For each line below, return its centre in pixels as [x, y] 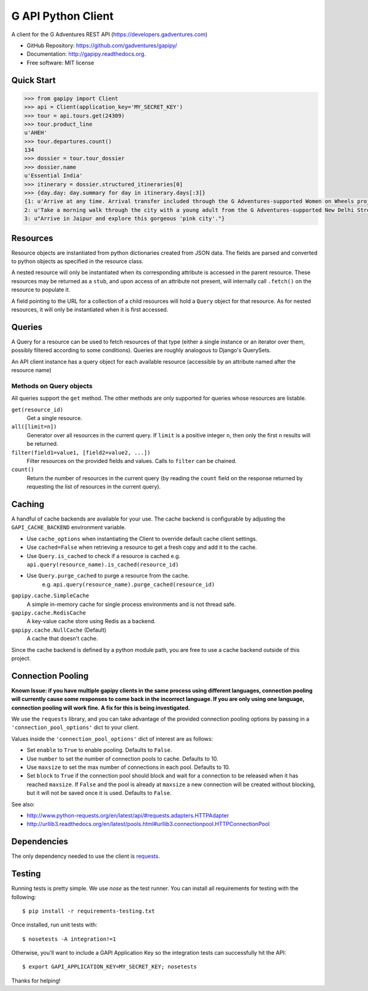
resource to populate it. [41, 290]
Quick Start [33, 80]
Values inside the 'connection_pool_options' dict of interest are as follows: [112, 738]
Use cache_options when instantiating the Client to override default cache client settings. [142, 538]
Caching [28, 504]
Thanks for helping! [36, 981]
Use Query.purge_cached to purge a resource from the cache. [108, 576]
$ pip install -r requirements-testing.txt [89, 911]
